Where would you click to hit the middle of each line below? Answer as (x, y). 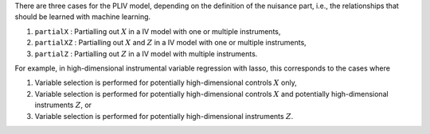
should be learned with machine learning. (83, 17)
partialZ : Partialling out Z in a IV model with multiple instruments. (146, 54)
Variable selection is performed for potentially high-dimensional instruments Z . (164, 116)
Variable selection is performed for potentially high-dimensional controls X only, (166, 82)
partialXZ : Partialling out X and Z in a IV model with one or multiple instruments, (170, 43)
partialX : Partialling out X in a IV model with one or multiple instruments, (158, 31)
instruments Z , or (63, 105)
